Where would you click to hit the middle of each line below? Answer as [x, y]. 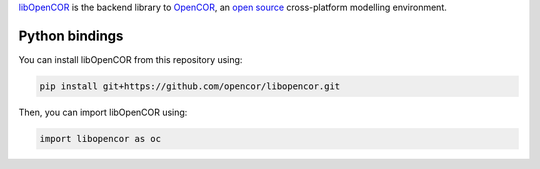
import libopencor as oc [100, 138]
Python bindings [71, 35]
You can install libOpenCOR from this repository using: [130, 59]
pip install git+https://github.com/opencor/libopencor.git [190, 86]
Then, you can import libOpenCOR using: [103, 112]
